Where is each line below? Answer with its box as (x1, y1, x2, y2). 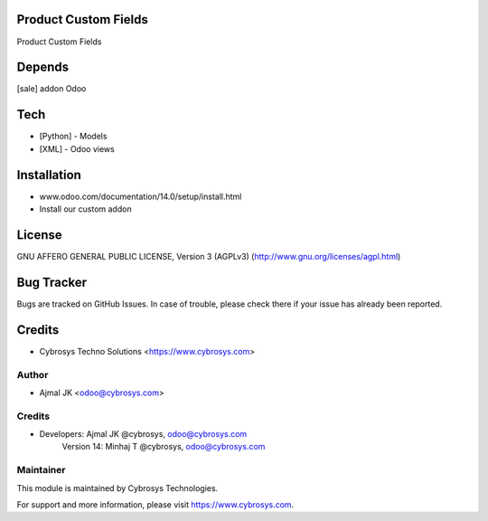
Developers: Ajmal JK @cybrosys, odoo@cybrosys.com (39, 429, 248, 440)
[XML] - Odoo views (39, 143, 115, 154)
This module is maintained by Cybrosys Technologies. (16, 482, 219, 493)
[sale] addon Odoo (16, 83, 87, 94)
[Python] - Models (39, 131, 108, 142)
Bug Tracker (16, 274, 88, 289)
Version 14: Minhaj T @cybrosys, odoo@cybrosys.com (61, 441, 266, 452)
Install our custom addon (39, 204, 132, 214)
